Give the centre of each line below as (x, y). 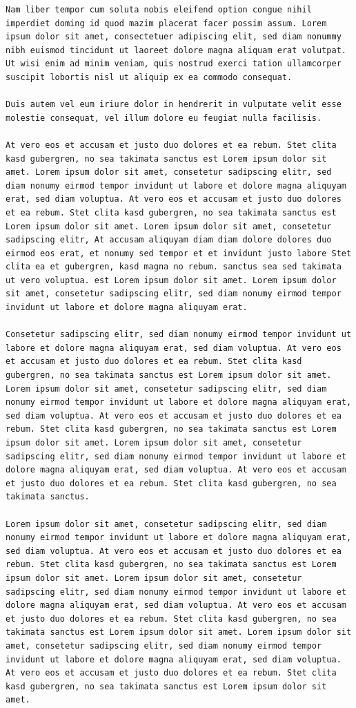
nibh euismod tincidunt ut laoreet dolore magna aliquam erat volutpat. (176, 50)
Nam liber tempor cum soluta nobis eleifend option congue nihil (159, 10)
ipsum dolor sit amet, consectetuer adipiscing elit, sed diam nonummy (174, 37)
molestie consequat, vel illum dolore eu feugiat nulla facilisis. (164, 118)
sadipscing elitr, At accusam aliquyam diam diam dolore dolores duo (169, 240)
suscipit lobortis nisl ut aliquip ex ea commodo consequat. (149, 77)
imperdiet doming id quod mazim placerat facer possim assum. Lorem (166, 23)
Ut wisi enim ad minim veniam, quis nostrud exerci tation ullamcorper (174, 64)
